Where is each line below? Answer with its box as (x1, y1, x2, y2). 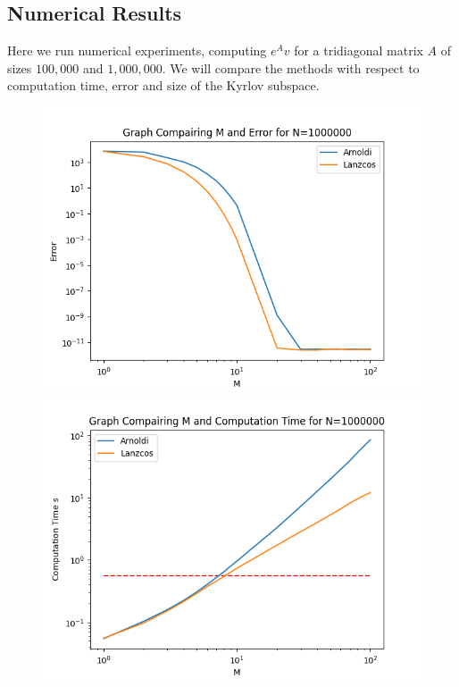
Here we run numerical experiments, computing (7, 41, 267, 60)
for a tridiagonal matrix (294, 41, 423, 60)
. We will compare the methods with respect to (162, 58, 420, 77)
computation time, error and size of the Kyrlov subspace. (7, 76, 320, 95)
